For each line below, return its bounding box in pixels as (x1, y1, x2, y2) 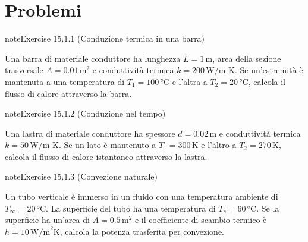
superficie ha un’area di (5, 213, 90, 226)
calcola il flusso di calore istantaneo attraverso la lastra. (5, 150, 208, 162)
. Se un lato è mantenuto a (58, 139, 156, 151)
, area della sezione (212, 52, 281, 64)
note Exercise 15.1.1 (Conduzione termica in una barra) (5, 32, 205, 45)
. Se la (256, 202, 279, 214)
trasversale (5, 64, 43, 76)
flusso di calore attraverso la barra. (5, 87, 132, 99)
